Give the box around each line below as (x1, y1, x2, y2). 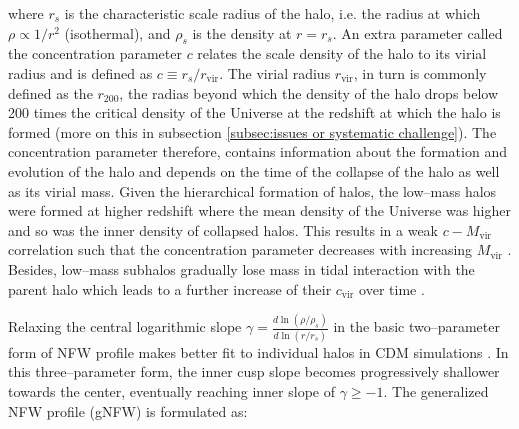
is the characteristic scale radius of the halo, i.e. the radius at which (64, 3, 481, 23)
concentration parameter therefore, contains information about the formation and (8, 141, 507, 162)
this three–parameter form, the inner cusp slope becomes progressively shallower (8, 361, 500, 382)
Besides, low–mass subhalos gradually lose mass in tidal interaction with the (8, 258, 475, 279)
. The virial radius (219, 62, 331, 83)
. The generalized (383, 380, 489, 401)
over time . (359, 278, 425, 299)
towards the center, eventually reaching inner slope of (8, 380, 335, 401)
